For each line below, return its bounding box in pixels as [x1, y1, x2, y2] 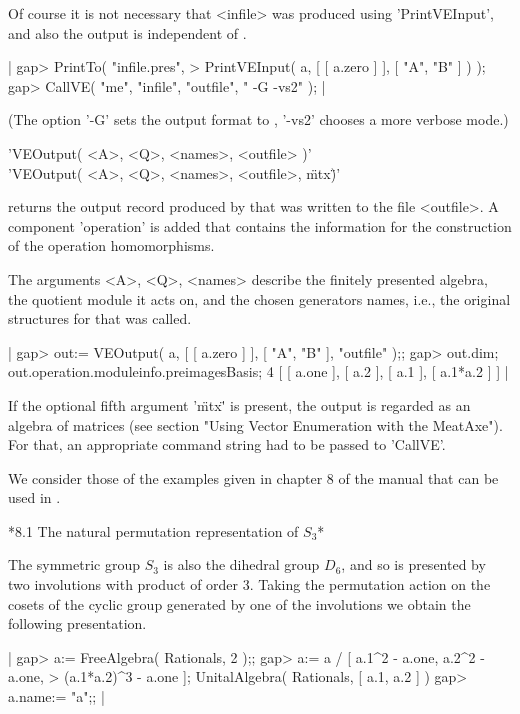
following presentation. [8, 613, 147, 634]
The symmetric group [8, 554, 140, 575]
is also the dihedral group [163, 554, 320, 575]
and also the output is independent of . [8, 22, 247, 43]
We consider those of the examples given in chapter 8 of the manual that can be [8, 467, 499, 488]
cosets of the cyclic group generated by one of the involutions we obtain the [8, 593, 471, 614]
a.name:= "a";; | [8, 686, 105, 707]
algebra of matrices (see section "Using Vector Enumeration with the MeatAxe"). [8, 414, 503, 435]
